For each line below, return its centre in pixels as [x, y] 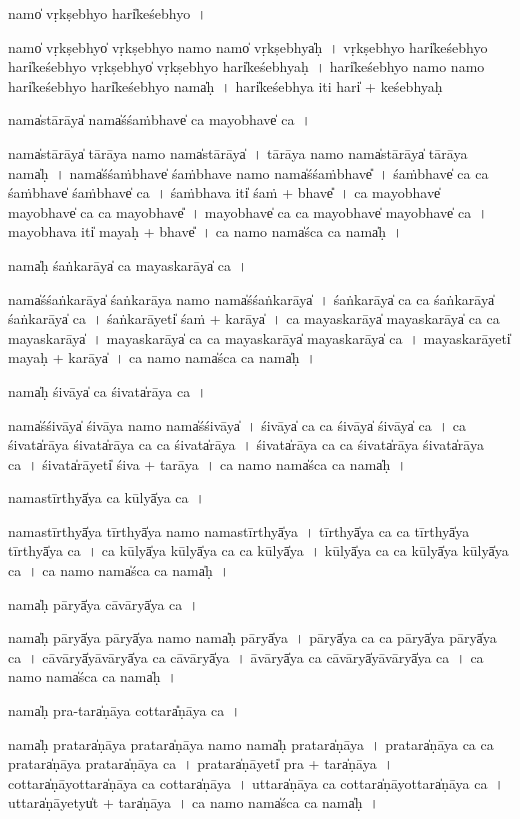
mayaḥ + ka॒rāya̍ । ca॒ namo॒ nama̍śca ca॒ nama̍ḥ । [162, 357]
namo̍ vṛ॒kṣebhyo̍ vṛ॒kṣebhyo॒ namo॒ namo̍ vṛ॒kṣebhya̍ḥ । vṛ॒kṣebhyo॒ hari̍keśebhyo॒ [248, 46]
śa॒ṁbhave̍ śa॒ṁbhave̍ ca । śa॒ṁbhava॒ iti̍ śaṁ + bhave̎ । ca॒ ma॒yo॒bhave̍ [224, 192]
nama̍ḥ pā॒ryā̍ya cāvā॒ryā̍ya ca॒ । [103, 603]
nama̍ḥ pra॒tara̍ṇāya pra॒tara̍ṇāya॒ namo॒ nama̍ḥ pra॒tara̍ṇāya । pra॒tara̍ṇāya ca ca [251, 743]
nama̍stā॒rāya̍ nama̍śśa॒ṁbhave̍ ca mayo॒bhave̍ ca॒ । [159, 119]
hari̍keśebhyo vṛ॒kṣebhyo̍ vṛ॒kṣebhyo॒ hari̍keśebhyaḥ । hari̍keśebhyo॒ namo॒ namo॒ [246, 66]
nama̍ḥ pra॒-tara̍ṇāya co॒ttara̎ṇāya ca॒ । [124, 710]
